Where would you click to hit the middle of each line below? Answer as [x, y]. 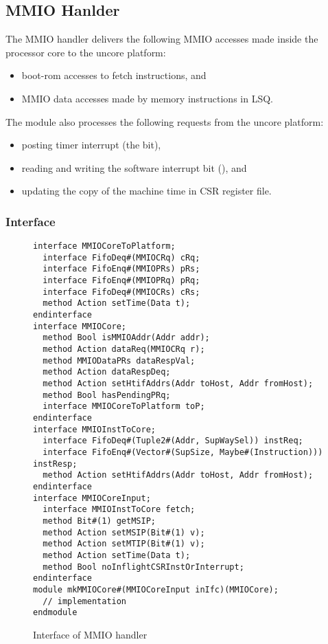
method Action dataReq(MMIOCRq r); [124, 349]
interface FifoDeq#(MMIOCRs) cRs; [121, 292]
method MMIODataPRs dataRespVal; [119, 360]
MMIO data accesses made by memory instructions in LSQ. [147, 98]
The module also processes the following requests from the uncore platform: [165, 121]
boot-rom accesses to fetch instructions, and [114, 75]
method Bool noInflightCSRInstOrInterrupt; [143, 567]
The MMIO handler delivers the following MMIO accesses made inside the [162, 39]
